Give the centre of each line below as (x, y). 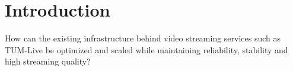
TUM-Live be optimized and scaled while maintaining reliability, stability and (146, 49)
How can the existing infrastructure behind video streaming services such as (143, 38)
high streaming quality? (48, 61)
